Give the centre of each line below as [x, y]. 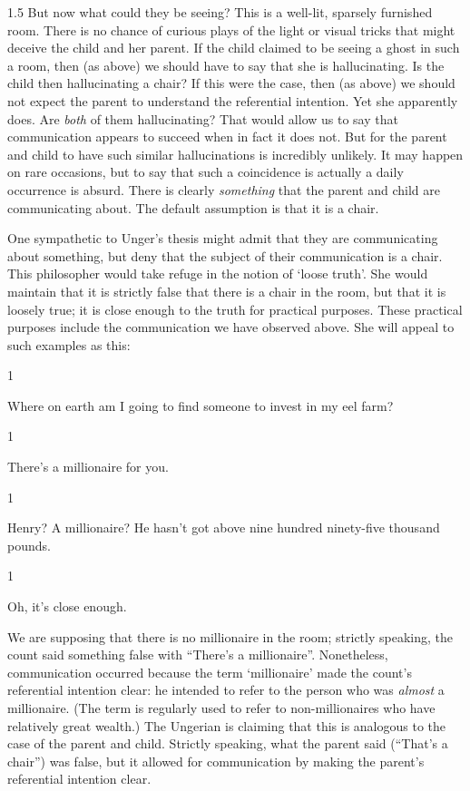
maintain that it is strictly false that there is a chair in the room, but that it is [227, 291]
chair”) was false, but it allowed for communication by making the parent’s [216, 761]
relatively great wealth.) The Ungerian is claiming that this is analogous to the [227, 725]
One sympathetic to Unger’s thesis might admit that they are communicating [223, 238]
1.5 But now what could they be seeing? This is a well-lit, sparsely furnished [220, 12]
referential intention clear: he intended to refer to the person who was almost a [226, 690]
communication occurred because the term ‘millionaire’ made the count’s [210, 672]
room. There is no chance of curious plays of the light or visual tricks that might [231, 29]
